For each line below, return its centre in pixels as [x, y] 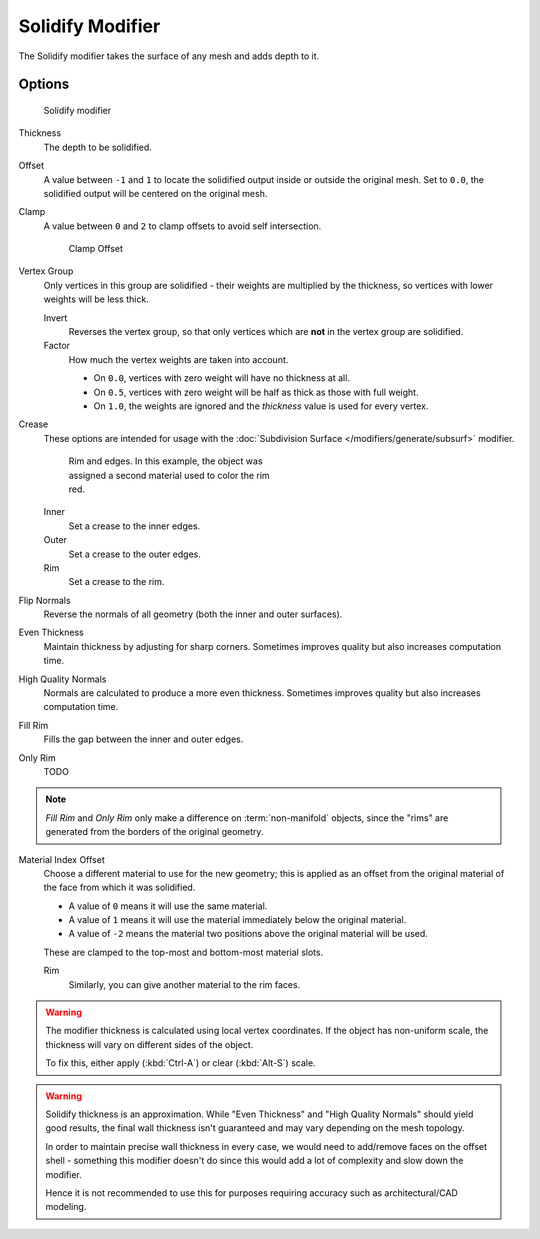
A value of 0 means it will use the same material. [168, 906]
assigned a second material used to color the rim [169, 475]
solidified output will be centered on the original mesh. [155, 193]
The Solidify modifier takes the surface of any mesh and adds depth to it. [169, 56]
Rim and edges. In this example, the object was [166, 461]
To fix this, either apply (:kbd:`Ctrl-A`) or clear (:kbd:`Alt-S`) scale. [180, 1063]
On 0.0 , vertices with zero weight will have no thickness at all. [221, 378]
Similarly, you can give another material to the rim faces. [184, 984]
